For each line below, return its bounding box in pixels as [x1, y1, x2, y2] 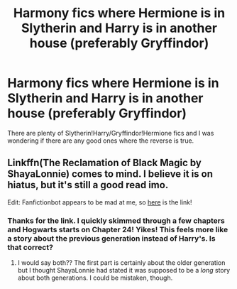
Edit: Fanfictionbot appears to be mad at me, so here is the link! [7, 197, 193, 207]
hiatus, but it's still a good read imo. [7, 179, 169, 191]
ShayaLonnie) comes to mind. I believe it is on [7, 168, 214, 180]
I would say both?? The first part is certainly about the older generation [17, 258, 226, 267]
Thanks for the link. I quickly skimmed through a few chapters [7, 215, 225, 225]
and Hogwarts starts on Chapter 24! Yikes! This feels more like [7, 224, 228, 234]
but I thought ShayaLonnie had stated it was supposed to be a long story [17, 266, 231, 275]
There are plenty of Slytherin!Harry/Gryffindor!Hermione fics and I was [7, 129, 214, 137]
